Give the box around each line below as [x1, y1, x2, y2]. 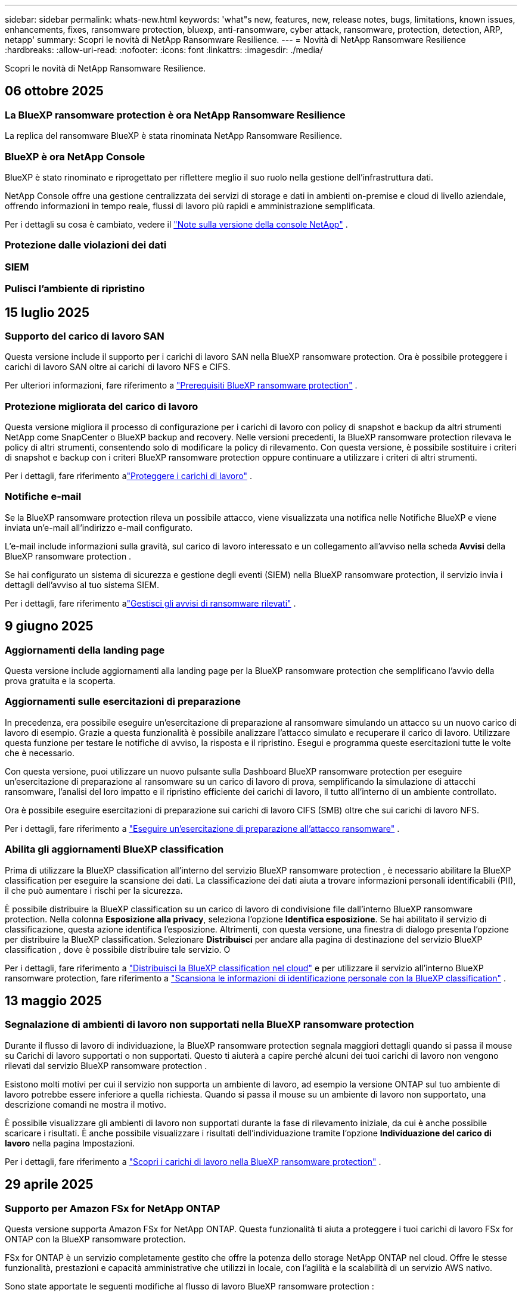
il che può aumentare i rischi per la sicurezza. [5, 885, 183, 896]
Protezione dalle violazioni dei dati [5, 239, 167, 251]
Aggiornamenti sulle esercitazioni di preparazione [5, 695, 241, 708]
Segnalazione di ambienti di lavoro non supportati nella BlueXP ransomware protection [5, 1018, 414, 1031]
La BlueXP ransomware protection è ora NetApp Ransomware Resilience [5, 108, 346, 121]
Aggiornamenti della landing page [5, 644, 165, 656]
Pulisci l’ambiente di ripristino [5, 282, 145, 295]
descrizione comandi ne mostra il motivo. [5, 1099, 166, 1109]
